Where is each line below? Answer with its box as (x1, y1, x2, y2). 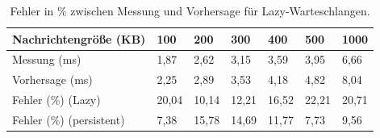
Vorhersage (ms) (12, 71, 93, 88)
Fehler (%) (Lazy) (12, 91, 101, 108)
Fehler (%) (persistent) (12, 111, 125, 128)
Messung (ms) (12, 51, 81, 68)
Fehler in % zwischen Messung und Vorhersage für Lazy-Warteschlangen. (10, 2, 370, 19)
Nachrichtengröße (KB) (12, 30, 146, 47)
